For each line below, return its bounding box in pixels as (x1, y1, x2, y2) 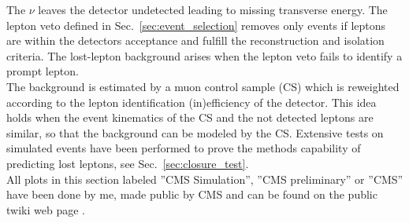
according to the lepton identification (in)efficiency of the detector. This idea (6, 93, 377, 110)
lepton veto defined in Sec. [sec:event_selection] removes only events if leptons (6, 16, 386, 33)
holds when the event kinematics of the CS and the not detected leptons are (6, 109, 374, 126)
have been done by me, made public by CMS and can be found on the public (6, 186, 377, 203)
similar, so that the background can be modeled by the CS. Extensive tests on (6, 124, 384, 141)
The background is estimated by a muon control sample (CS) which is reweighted (6, 78, 400, 94)
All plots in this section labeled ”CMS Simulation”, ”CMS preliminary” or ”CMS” (6, 170, 403, 187)
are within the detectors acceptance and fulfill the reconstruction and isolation (6, 32, 385, 49)
